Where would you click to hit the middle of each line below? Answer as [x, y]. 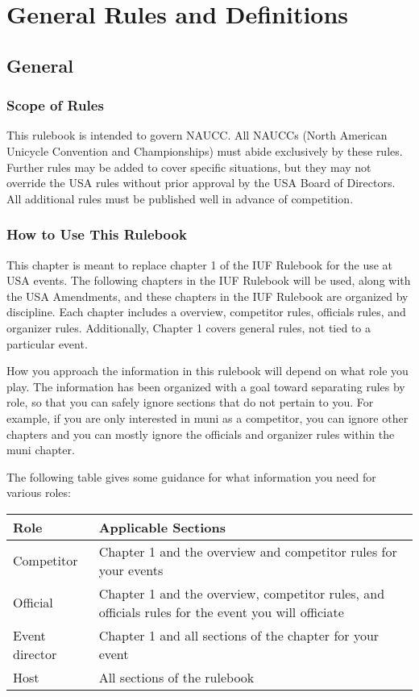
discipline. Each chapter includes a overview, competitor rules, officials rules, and [206, 312]
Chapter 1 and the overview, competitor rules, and [242, 593]
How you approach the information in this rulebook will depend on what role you [207, 371]
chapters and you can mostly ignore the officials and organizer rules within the [201, 434]
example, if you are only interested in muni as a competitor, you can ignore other [207, 417]
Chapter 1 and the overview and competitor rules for [248, 551]
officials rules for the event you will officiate [221, 611]
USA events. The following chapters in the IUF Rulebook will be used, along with [209, 280]
